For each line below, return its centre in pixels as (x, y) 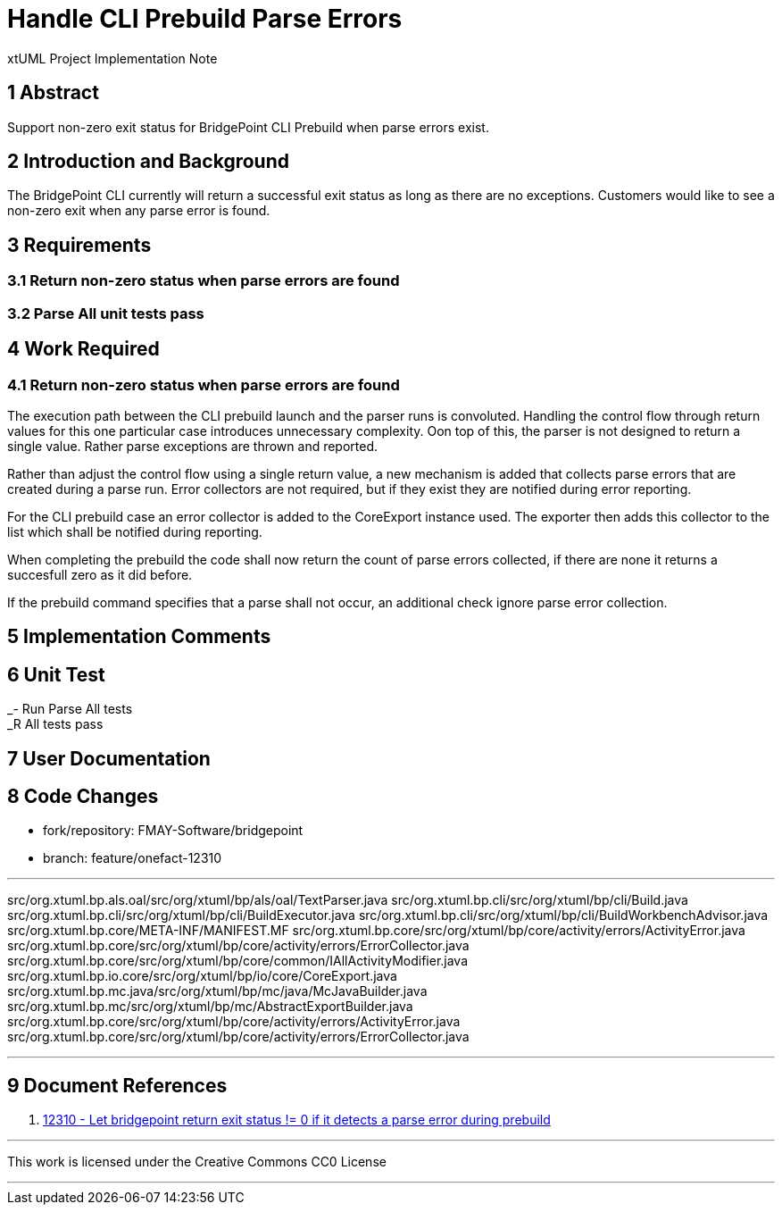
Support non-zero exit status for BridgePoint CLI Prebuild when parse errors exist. (248, 127)
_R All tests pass (55, 724)
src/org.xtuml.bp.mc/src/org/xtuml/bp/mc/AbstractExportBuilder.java (210, 1007)
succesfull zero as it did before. (100, 574)
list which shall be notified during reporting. (135, 531)
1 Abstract (53, 93)
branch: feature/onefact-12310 (133, 858)
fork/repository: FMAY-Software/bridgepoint (173, 831)
